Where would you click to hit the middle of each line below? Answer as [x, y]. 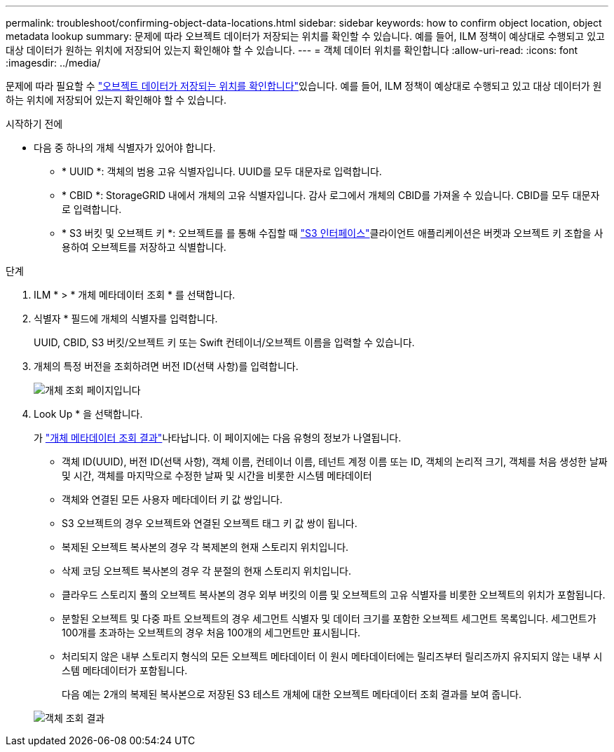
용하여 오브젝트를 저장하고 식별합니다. [144, 247]
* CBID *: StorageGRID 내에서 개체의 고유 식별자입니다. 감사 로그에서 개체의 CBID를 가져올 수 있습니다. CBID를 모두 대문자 [331, 195]
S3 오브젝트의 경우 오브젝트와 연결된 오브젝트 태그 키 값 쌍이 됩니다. [210, 523]
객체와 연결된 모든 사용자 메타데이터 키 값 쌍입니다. [172, 499]
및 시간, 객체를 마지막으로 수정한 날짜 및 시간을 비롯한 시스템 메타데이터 [217, 476]
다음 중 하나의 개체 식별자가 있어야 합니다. [125, 148]
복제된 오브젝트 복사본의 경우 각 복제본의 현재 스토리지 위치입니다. [205, 547]
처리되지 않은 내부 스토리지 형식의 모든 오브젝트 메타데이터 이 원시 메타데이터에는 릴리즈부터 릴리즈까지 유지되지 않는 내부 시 [332, 656]
